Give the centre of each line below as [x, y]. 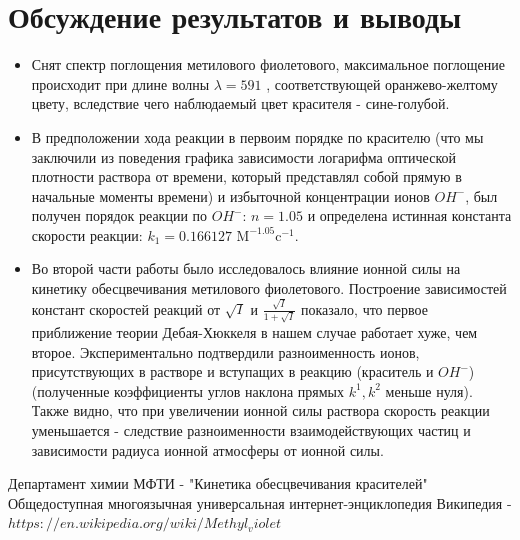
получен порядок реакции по [119, 215]
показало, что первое [364, 308]
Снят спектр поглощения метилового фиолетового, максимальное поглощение [268, 64]
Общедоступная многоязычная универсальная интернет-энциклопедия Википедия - [260, 502]
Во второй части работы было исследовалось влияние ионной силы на [246, 268]
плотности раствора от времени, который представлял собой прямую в [246, 176]
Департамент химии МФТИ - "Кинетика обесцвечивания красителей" [218, 483]
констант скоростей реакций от [126, 308]
